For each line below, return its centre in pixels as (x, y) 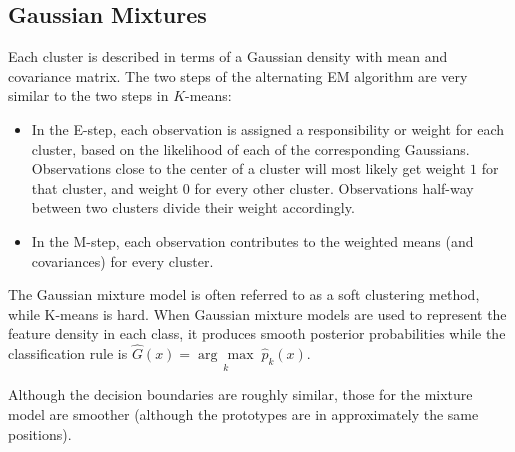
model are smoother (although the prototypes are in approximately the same (243, 413)
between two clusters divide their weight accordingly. (193, 207)
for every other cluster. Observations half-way (334, 187)
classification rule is (68, 353)
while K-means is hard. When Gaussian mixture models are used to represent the (257, 313)
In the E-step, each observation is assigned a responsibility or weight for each (267, 128)
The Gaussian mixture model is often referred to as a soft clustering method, (244, 294)
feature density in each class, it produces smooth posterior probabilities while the (257, 333)
